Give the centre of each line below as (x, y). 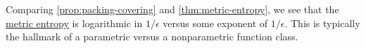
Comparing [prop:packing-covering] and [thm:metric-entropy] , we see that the (172, 9)
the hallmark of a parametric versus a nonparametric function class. (152, 37)
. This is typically (322, 23)
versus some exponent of (215, 23)
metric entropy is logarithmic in (74, 23)
